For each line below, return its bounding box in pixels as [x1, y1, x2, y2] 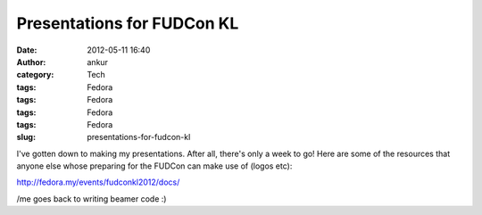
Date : [16, 45, 37, 55]
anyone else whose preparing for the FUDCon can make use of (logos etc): [16, 161, 293, 171]
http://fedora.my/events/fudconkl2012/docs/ [16, 177, 180, 187]
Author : [16, 56, 46, 67]
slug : [16, 132, 36, 143]
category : [16, 70, 54, 80]
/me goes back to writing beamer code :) [16, 193, 167, 204]
